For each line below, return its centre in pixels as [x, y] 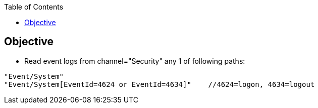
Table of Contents [34, 7]
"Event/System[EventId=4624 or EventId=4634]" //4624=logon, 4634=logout [160, 84]
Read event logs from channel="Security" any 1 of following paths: [135, 61]
